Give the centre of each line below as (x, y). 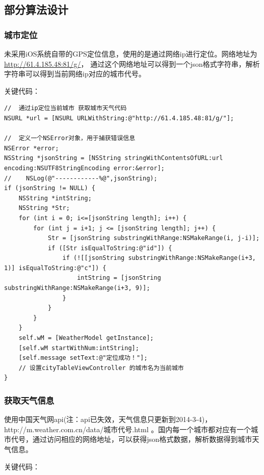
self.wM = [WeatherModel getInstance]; (86, 338)
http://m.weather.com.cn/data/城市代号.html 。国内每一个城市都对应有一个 (128, 429)
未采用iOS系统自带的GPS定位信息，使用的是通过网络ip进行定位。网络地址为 (131, 54)
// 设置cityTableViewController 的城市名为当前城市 (101, 368)
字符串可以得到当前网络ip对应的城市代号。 (75, 74)
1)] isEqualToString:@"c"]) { (55, 268)
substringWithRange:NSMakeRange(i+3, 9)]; (77, 288)
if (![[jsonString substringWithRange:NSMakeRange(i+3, (159, 258)
